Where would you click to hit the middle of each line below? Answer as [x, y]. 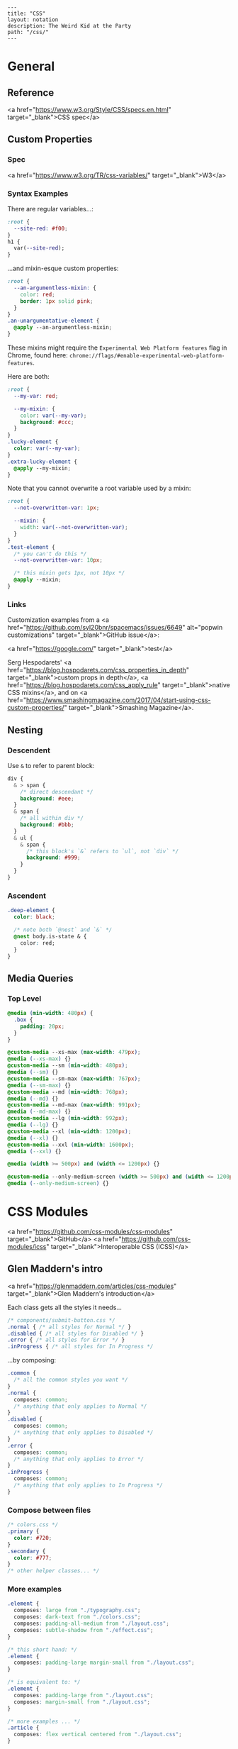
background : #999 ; [53, 858]
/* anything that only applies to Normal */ [80, 1406]
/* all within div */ [52, 818]
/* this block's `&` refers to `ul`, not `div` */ [102, 851]
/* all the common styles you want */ [71, 1380]
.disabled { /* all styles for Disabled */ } [75, 1333]
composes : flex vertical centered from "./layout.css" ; [98, 1735]
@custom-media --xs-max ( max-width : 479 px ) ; [74, 1053]
